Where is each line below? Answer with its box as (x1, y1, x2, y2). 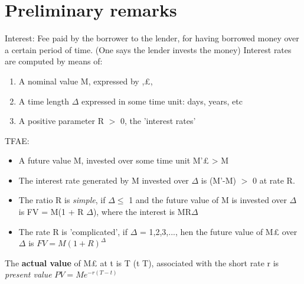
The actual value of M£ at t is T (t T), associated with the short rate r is (5, 256, 279, 269)
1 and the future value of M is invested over (129, 194, 287, 206)
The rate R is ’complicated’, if (18, 225, 128, 237)
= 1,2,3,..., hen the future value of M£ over (140, 225, 298, 237)
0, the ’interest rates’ (120, 115, 196, 127)
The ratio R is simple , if (18, 194, 106, 206)
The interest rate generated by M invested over (18, 174, 189, 186)
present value (5, 268, 52, 280)
